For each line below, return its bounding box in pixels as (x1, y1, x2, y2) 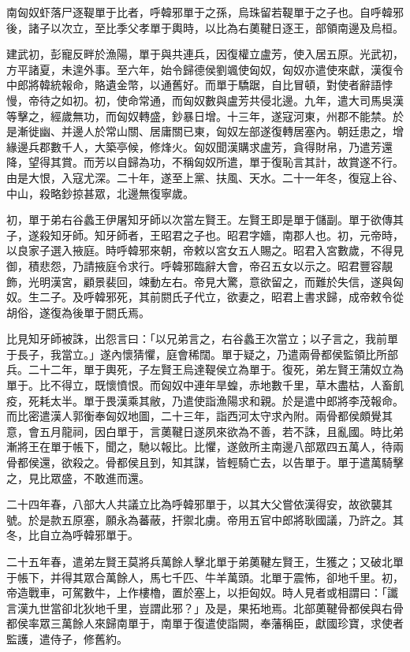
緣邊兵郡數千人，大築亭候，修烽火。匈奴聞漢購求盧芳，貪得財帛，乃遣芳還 (6, 138, 393, 155)
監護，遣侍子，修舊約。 (6, 630, 128, 646)
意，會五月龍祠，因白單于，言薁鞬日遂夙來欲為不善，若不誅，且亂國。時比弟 (6, 423, 404, 439)
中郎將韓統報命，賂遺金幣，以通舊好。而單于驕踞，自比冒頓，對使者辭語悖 (6, 76, 393, 93)
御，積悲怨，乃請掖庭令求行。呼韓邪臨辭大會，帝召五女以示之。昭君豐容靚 (6, 257, 393, 274)
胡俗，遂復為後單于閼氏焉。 (6, 304, 150, 320)
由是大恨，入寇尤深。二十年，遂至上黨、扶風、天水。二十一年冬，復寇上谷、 (6, 169, 404, 185)
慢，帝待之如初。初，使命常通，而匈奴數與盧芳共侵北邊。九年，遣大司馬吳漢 (6, 91, 404, 108)
